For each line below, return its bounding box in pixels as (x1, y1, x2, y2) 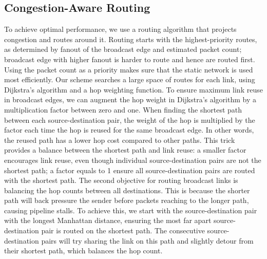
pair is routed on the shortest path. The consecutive (41, 225, 205, 236)
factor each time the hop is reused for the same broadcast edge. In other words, (4, 124, 254, 135)
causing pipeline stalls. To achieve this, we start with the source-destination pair (4, 205, 257, 215)
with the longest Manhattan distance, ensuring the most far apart (4, 215, 212, 226)
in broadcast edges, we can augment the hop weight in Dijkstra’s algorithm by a (4, 94, 256, 105)
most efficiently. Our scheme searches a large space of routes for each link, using (4, 74, 255, 85)
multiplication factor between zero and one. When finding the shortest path (4, 104, 242, 115)
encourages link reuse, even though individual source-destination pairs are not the (4, 154, 261, 165)
